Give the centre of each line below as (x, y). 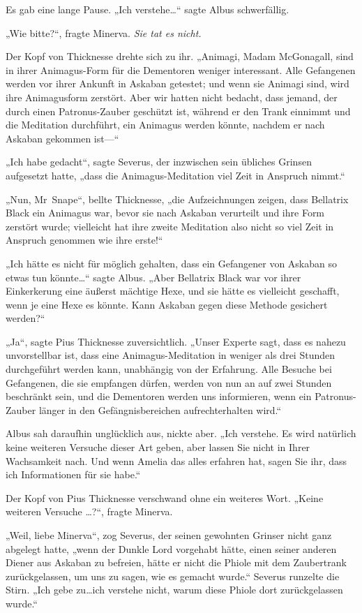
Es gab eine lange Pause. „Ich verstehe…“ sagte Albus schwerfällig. (148, 9)
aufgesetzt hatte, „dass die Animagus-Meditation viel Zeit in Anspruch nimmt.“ (175, 175)
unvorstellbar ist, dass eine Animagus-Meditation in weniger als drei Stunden (170, 355)
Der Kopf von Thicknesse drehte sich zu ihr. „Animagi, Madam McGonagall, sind (180, 56)
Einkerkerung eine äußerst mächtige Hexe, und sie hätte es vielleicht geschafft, (173, 291)
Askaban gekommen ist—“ (62, 138)
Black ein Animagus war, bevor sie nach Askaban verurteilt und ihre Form (165, 213)
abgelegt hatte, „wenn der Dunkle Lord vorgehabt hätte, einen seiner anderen (171, 548)
